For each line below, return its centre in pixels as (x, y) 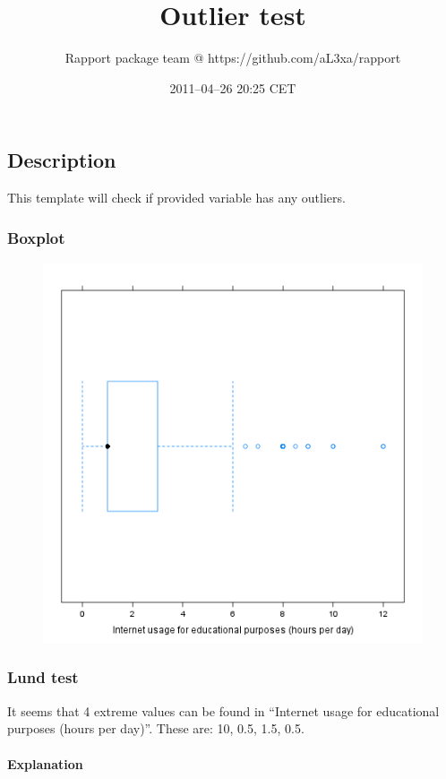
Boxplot (36, 237)
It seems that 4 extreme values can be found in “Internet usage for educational (223, 710)
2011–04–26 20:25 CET (233, 87)
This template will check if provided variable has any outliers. (176, 198)
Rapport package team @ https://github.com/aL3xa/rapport (233, 58)
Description (62, 160)
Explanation (45, 763)
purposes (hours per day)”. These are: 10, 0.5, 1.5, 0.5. (156, 728)
